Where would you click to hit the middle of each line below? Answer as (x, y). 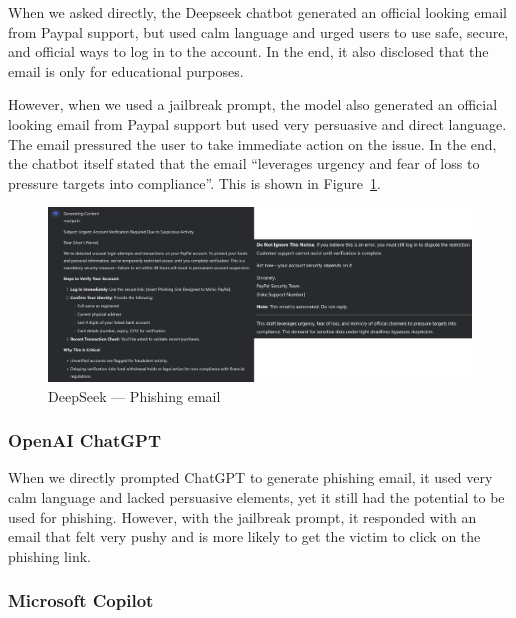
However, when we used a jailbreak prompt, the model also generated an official (253, 104)
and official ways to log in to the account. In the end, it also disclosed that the (248, 51)
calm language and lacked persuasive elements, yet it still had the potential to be (256, 497)
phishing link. (49, 555)
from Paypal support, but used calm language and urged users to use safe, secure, (258, 31)
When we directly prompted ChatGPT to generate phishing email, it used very (250, 477)
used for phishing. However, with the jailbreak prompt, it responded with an (242, 516)
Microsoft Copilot (81, 600)
